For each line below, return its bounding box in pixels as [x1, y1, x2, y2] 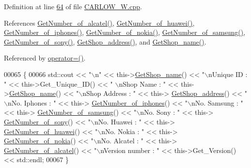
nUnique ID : [208, 69, 248, 79]
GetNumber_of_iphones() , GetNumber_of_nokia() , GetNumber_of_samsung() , [4, 27, 246, 37]
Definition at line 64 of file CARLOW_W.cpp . [4, 1, 142, 11]
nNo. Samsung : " [191, 97, 243, 107]
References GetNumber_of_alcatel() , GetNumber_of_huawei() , [4, 17, 195, 28]
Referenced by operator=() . [4, 53, 86, 63]
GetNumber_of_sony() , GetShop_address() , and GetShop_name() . [4, 36, 206, 46]
